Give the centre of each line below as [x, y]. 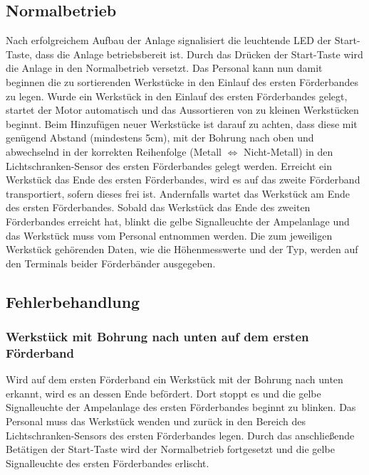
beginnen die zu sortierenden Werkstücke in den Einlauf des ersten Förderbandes [182, 81]
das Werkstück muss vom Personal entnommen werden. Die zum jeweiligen [169, 235]
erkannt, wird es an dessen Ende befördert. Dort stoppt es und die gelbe [163, 393]
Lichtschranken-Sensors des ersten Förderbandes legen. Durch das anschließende [180, 435]
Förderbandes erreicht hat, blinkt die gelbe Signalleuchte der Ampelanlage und [178, 221]
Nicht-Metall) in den [289, 151]
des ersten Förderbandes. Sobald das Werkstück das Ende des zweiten [158, 207]
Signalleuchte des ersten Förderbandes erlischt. [108, 463]
